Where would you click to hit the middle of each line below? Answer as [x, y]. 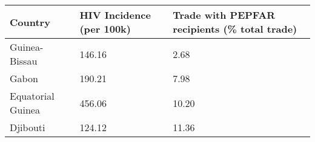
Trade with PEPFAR [224, 15]
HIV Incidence [115, 15]
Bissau [24, 61]
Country [30, 22]
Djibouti [28, 127]
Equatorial [32, 96]
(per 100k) [105, 29]
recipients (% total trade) [235, 29]
